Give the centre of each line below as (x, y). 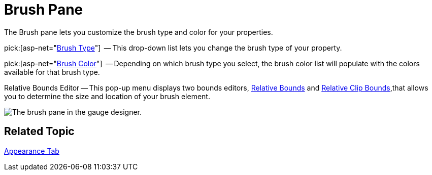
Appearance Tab (32, 151)
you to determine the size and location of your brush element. (107, 96)
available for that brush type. (52, 72)
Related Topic (39, 132)
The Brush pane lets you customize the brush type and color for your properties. (139, 32)
